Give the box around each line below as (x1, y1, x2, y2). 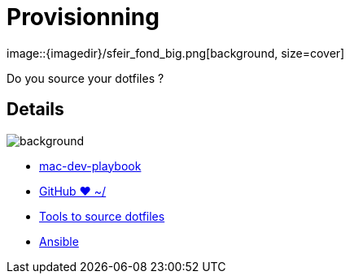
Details (7, 99, 64, 120)
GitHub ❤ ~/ (39, 183, 107, 198)
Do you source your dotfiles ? (7, 71, 164, 85)
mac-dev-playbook (39, 158, 142, 173)
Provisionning (7, 3, 160, 31)
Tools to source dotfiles (39, 209, 165, 223)
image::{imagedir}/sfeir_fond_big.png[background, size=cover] (7, 45, 345, 60)
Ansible (39, 234, 79, 248)
